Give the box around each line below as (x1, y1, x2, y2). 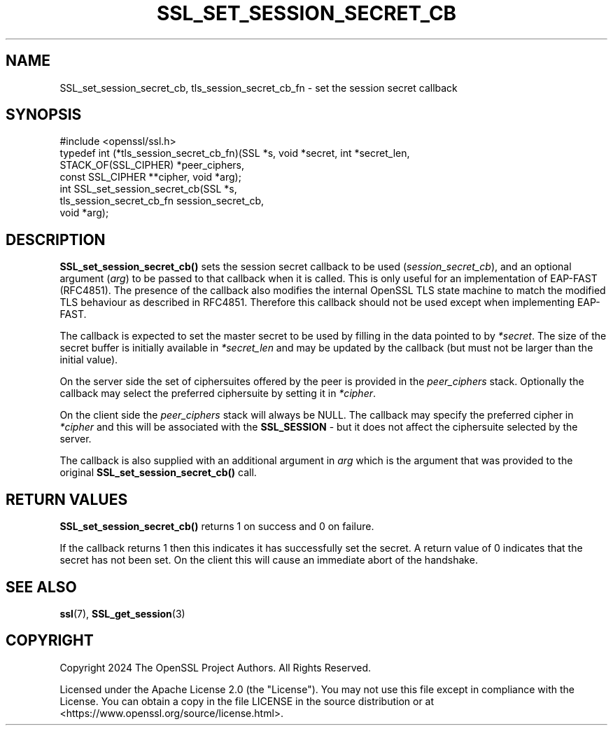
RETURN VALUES (6, 490, 128, 508)
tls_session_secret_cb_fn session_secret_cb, (59, 195, 265, 207)
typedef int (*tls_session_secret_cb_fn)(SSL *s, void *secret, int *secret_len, (59, 147, 410, 160)
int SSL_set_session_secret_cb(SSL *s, (59, 183, 237, 195)
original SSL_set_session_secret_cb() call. (59, 466, 257, 479)
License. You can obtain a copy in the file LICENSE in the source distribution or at (59, 695, 435, 707)
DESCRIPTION (6, 230, 106, 249)
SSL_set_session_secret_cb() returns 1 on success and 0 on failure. (59, 520, 374, 533)
